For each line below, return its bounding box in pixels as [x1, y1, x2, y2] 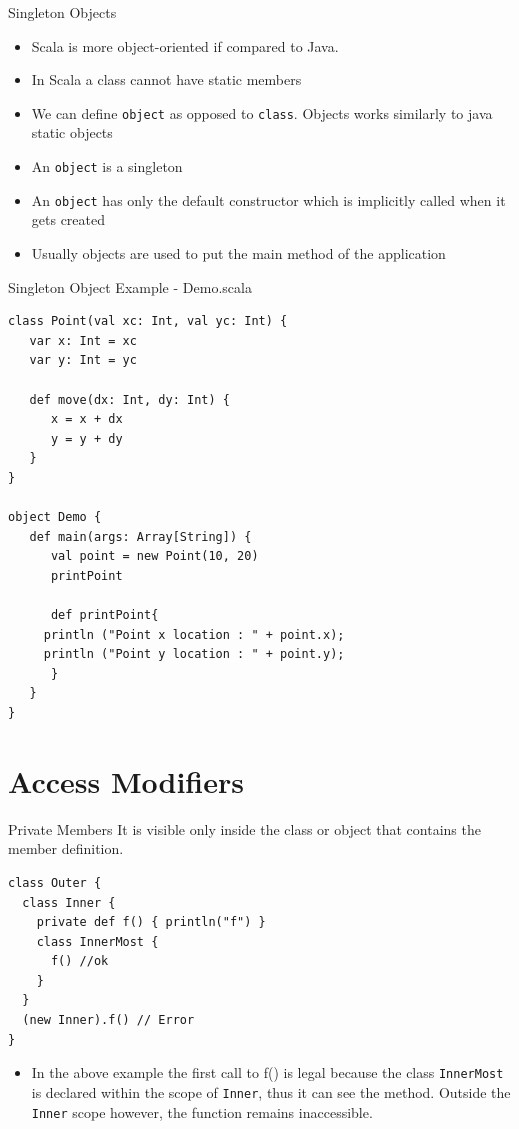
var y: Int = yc [29, 353, 137, 368]
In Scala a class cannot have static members [31, 69, 302, 90]
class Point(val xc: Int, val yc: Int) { [8, 314, 288, 329]
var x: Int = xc [29, 333, 137, 348]
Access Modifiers [8, 760, 244, 801]
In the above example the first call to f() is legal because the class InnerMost [31, 1062, 504, 1083]
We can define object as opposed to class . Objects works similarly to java [31, 102, 493, 123]
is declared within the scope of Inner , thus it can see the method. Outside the [31, 1081, 511, 1102]
